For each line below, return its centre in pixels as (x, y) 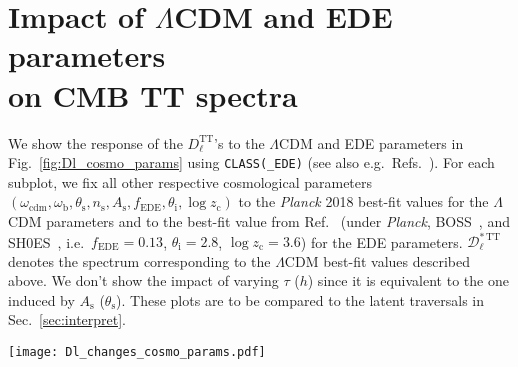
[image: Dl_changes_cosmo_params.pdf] (137, 352)
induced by (41, 299)
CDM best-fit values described (377, 260)
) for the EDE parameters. (381, 241)
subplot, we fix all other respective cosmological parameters (190, 181)
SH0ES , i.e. (46, 241)
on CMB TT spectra (153, 94)
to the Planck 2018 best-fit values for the (363, 201)
